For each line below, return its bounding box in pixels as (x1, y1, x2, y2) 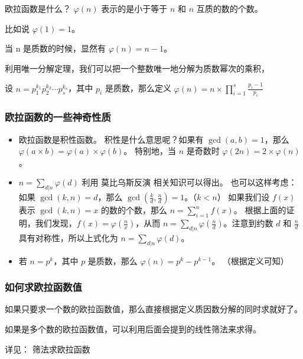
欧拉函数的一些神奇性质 (5, 110, 111, 124)
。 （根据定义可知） (211, 254, 289, 267)
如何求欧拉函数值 (5, 280, 82, 294)
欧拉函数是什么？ (5, 2, 71, 14)
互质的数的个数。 (196, 2, 263, 14)
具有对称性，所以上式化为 (18, 231, 118, 243)
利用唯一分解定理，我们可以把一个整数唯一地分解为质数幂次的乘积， (5, 62, 269, 74)
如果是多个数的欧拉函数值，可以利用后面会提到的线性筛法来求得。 (5, 323, 261, 335)
